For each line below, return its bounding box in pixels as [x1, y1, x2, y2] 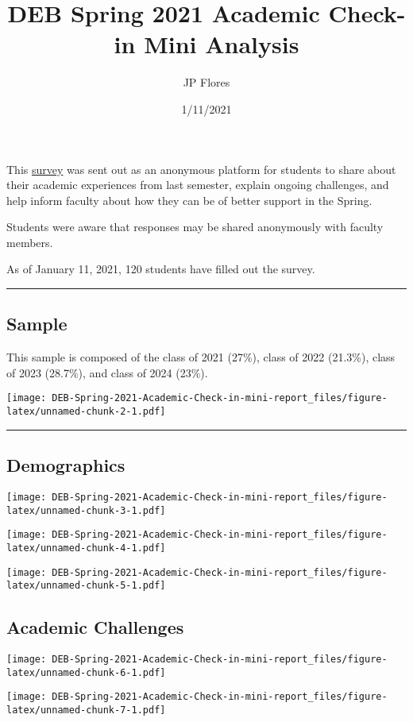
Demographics [6, 453, 125, 477]
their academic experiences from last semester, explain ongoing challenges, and [6, 176, 389, 193]
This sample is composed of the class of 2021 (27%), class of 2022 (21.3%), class [6, 349, 396, 365]
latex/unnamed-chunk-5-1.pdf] [6, 580, 166, 592]
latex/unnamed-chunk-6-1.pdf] [6, 666, 166, 678]
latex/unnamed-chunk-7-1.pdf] [6, 705, 166, 716]
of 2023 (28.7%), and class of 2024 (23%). [6, 364, 208, 380]
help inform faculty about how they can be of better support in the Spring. [6, 191, 372, 208]
